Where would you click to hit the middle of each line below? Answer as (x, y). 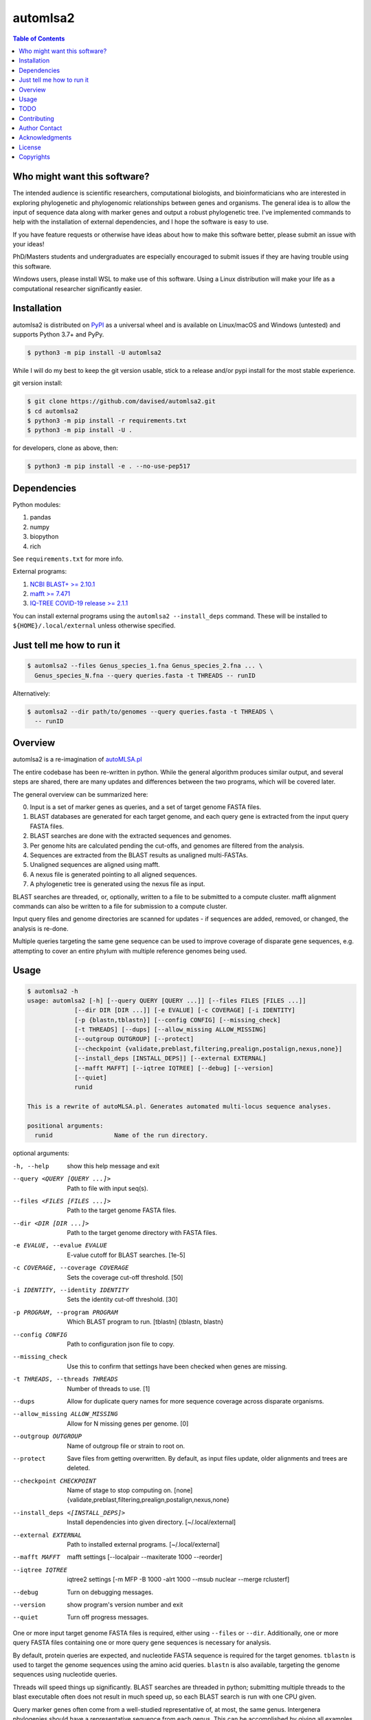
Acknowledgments (45, 138)
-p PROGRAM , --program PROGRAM (65, 1312)
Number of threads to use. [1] (109, 1388)
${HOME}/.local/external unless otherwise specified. (94, 625)
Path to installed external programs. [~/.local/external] (143, 1545)
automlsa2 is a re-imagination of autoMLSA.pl (77, 760)
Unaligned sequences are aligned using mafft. (95, 865)
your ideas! (29, 244)
